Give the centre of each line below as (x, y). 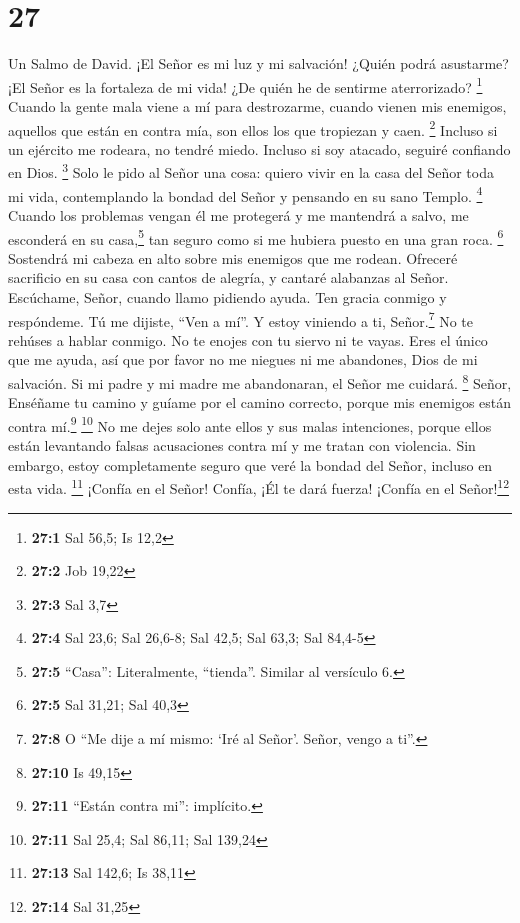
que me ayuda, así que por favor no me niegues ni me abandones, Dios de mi (243, 359)
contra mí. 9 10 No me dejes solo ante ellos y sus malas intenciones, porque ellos (250, 424)
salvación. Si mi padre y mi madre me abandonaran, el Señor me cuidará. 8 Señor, (260, 381)
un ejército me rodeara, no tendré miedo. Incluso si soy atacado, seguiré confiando (259, 148)
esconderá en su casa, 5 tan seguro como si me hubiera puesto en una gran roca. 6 (256, 237)
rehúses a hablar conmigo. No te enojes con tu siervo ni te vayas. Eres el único (248, 339)
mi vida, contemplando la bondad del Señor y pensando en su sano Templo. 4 (245, 194)
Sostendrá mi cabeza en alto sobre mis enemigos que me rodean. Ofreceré (233, 257)
